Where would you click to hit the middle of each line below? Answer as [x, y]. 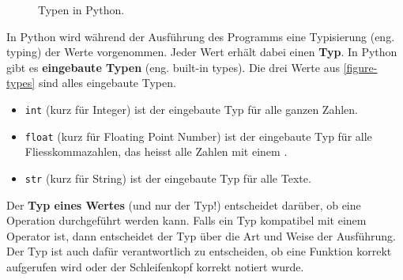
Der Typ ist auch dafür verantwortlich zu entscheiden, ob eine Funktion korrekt [199, 251]
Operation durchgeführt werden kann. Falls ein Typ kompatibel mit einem [186, 220]
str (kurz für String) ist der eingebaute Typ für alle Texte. [168, 178]
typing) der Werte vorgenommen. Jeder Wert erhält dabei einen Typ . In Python [202, 52]
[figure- [360, 67]
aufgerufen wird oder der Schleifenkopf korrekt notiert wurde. [155, 266]
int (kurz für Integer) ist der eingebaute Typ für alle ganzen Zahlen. [191, 109]
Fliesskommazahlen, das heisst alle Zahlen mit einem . [156, 151]
